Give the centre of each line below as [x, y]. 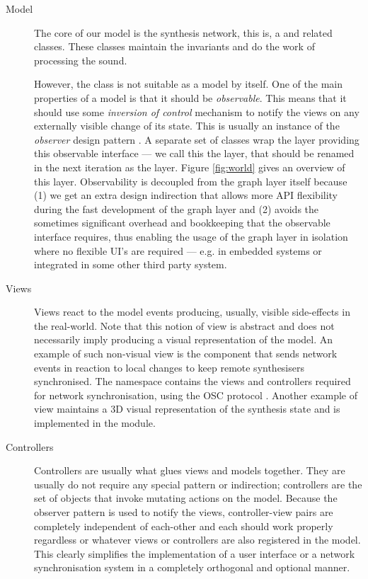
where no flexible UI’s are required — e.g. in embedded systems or [178, 250]
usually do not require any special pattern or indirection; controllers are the [198, 484]
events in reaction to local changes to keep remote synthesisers [169, 367]
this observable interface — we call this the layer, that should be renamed [194, 153]
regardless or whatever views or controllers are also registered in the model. [197, 540]
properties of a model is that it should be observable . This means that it [190, 97]
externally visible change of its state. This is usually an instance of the [187, 126]
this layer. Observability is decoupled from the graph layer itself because [191, 181]
